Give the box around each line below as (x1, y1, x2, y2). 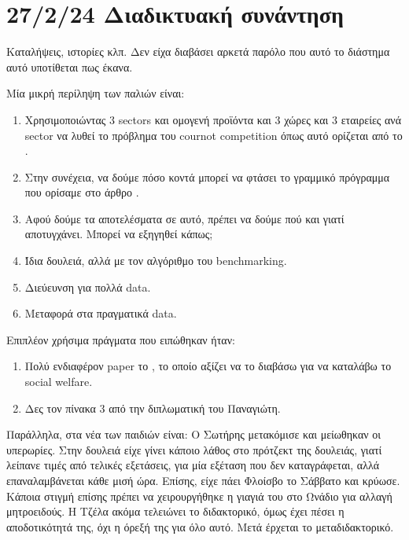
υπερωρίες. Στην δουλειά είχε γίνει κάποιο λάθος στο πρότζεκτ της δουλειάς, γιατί (6, 441, 382, 457)
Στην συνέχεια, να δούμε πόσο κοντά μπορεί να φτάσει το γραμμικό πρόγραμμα (24, 168, 390, 185)
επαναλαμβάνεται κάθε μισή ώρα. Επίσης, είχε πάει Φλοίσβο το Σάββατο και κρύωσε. (6, 472, 400, 488)
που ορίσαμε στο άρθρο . (24, 184, 139, 200)
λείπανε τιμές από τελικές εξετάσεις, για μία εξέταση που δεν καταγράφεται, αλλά (6, 457, 380, 473)
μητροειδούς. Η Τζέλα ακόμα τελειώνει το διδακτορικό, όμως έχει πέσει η (6, 503, 345, 520)
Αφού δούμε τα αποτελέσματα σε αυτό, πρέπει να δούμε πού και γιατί (24, 210, 345, 226)
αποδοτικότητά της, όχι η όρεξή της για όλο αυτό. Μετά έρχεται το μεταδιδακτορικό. (6, 518, 394, 534)
